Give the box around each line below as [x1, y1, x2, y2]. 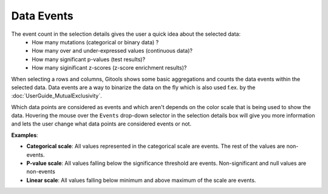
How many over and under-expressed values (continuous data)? [32, 47, 193, 55]
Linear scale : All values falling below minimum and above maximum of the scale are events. [26, 176, 256, 184]
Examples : [11, 131, 39, 139]
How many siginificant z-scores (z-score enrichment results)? [32, 64, 187, 72]
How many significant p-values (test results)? [32, 55, 146, 63]
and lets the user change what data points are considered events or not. [11, 120, 191, 127]
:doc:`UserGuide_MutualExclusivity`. [11, 92, 103, 99]
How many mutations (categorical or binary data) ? [32, 38, 159, 45]
